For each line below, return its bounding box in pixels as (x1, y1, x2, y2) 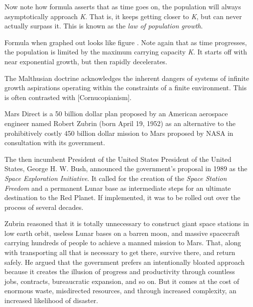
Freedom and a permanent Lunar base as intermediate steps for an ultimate (4, 182, 231, 193)
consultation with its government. (4, 137, 105, 148)
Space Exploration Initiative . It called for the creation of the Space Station (4, 173, 227, 183)
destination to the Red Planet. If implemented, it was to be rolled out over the (4, 192, 241, 203)
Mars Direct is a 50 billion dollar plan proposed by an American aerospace (4, 108, 228, 119)
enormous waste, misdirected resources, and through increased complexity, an (4, 285, 236, 296)
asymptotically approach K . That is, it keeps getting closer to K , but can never (4, 11, 242, 21)
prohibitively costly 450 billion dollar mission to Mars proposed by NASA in (4, 128, 233, 138)
